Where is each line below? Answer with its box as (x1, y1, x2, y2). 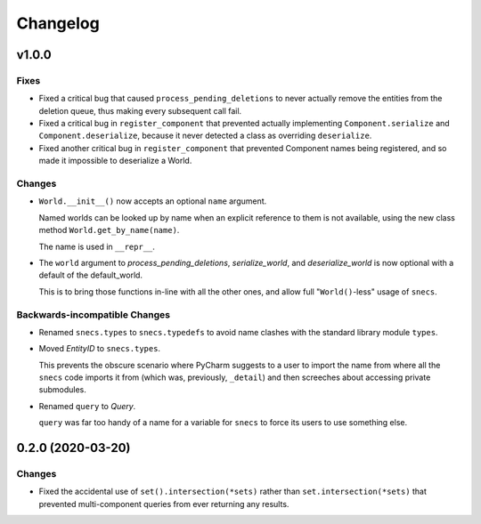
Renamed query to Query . (38, 400, 136, 411)
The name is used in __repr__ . (38, 241, 156, 252)
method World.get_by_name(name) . (38, 225, 180, 236)
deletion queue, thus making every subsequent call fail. (38, 105, 242, 116)
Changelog (16, 13, 100, 33)
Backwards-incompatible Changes (16, 308, 171, 320)
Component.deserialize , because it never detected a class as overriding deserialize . (38, 130, 372, 141)
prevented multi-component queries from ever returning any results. (38, 498, 289, 509)
